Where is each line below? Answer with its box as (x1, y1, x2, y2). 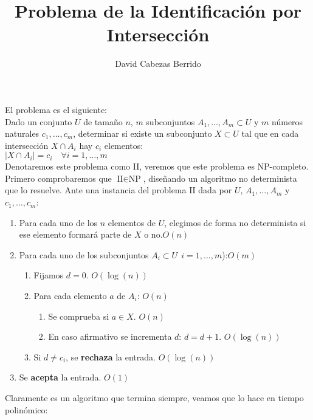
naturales (5, 127, 40, 140)
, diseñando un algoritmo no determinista (143, 171, 297, 184)
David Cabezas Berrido (115, 57, 201, 70)
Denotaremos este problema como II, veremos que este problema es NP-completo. (5, 160, 309, 173)
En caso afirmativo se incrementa (48, 330, 172, 343)
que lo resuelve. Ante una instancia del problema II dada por (5, 184, 232, 196)
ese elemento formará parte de (19, 228, 132, 241)
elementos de (108, 216, 156, 229)
